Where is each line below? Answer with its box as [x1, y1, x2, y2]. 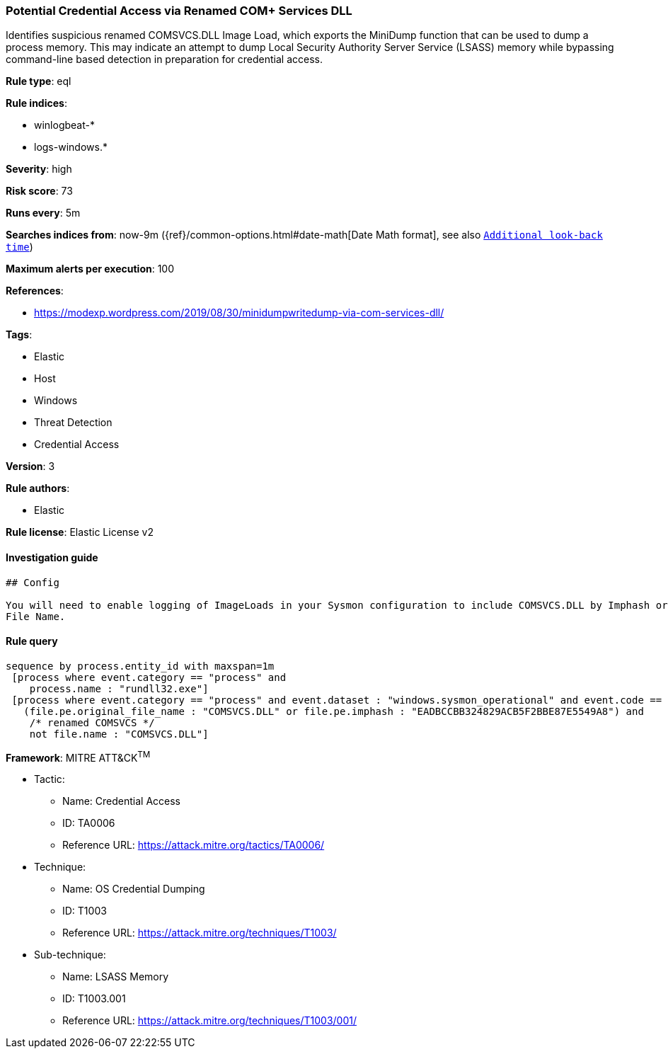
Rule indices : [6, 97, 67, 110]
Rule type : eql [6, 75, 71, 88]
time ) [6, 241, 33, 253]
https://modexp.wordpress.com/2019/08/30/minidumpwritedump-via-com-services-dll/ [34, 307, 444, 319]
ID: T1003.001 [62, 992, 126, 1005]
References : [6, 285, 64, 297]
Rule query [6, 635, 58, 648]
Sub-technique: [34, 949, 106, 961]
